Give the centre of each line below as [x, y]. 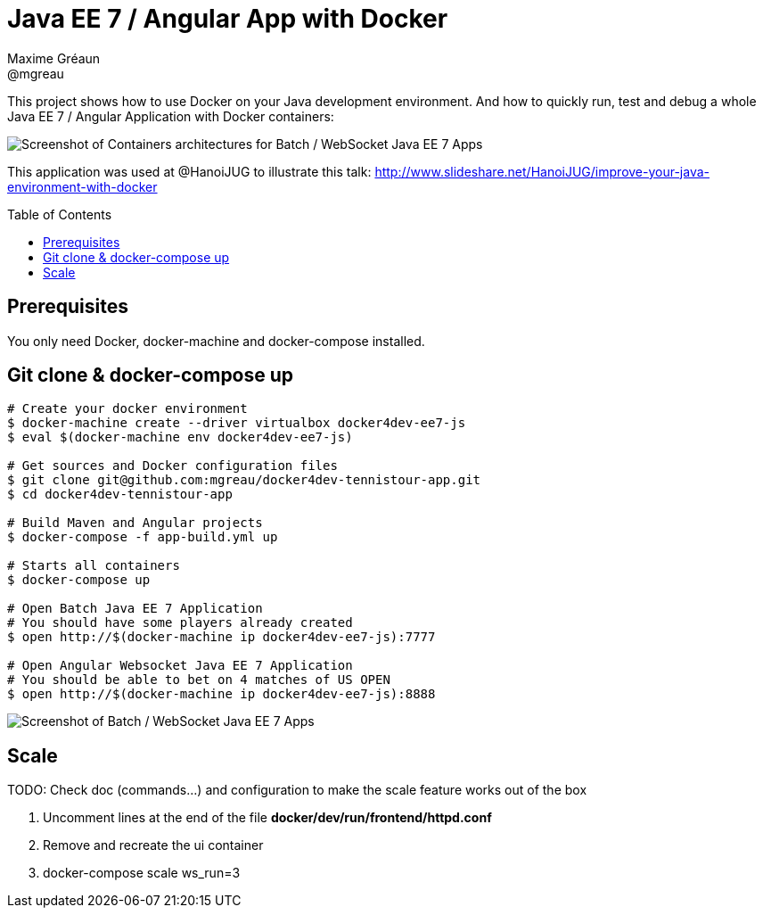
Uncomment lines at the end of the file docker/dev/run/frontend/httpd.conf [267, 818]
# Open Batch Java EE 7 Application [135, 609]
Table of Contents [60, 214]
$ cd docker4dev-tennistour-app [120, 495]
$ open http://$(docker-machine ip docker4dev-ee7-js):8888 [222, 694]
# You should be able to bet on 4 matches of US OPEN [199, 680]
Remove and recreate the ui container [153, 845]
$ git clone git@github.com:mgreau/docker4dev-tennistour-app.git [244, 480]
